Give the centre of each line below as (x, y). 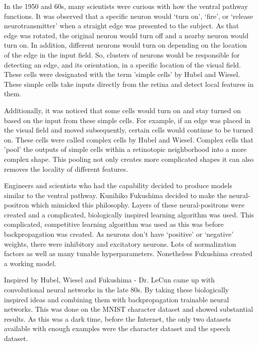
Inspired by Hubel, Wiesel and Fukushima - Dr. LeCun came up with (109, 280)
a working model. (30, 263)
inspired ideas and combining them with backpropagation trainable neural (117, 299)
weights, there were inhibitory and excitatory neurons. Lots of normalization (120, 243)
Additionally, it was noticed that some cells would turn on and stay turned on (123, 110)
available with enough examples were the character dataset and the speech (117, 328)
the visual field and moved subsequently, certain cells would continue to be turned (129, 130)
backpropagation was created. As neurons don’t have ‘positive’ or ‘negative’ (119, 234)
